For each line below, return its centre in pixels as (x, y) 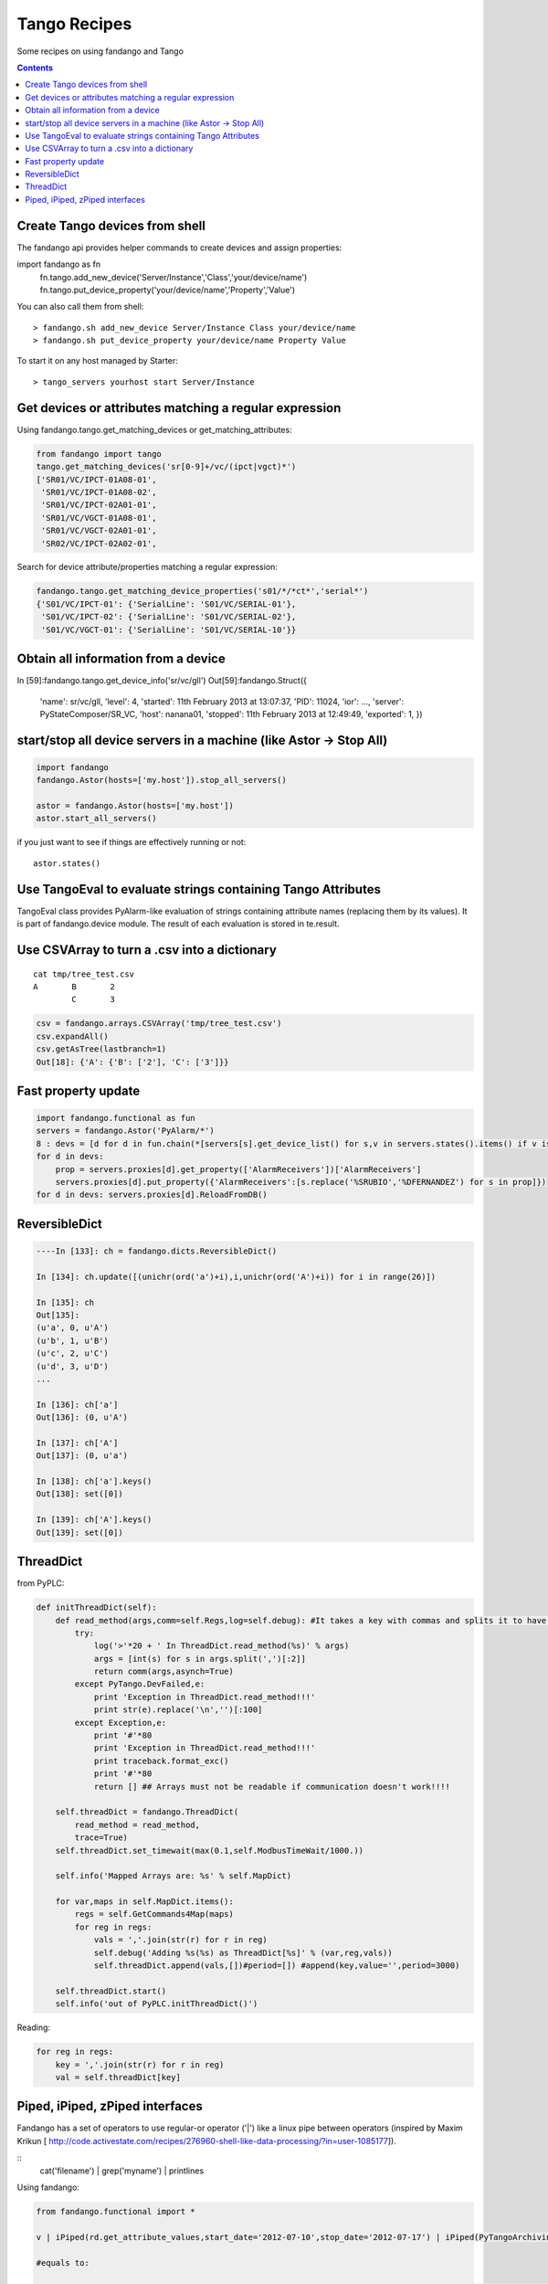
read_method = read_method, (137, 1824)
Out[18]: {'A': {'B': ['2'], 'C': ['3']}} (132, 1062)
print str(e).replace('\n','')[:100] (178, 1710)
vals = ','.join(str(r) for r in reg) (181, 1940)
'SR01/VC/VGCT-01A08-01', (99, 518)
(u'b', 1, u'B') (73, 1340)
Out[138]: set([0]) (79, 1494)
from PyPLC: (41, 1583)
